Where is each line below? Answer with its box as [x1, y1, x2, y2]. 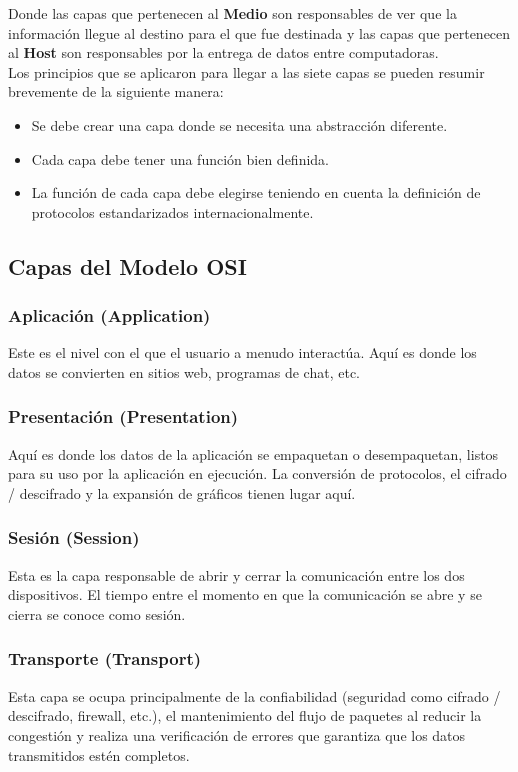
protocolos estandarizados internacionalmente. [31, 201, 314, 222]
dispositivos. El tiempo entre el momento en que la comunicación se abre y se [8, 584, 482, 605]
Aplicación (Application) [8, 303, 211, 328]
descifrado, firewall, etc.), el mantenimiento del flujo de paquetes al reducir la [8, 705, 482, 726]
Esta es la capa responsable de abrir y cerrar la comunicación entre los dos [8, 564, 465, 585]
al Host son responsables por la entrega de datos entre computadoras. [8, 42, 439, 63]
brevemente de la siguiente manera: [8, 81, 224, 102]
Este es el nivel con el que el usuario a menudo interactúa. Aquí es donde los [8, 342, 477, 363]
